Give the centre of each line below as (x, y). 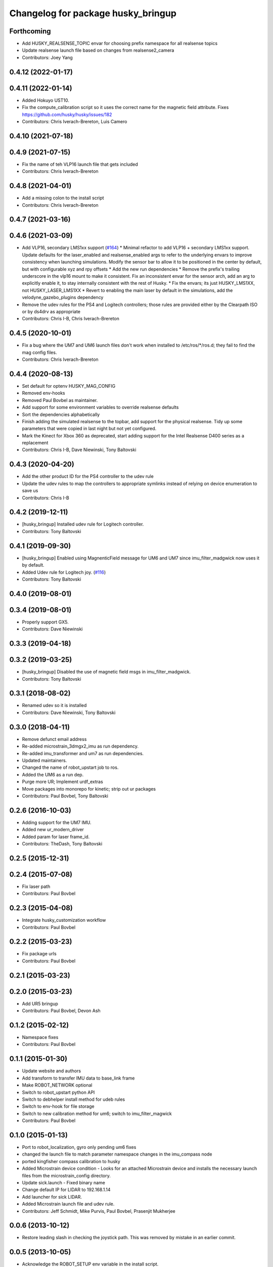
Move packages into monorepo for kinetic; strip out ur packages (89, 789)
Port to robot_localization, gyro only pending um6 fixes (79, 1147)
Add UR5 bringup (40, 1003)
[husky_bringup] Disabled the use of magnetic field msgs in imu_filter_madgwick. (106, 672)
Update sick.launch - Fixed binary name (64, 1182)
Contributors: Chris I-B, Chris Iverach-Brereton (71, 319)
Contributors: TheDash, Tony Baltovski (62, 843)
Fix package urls (39, 954)
